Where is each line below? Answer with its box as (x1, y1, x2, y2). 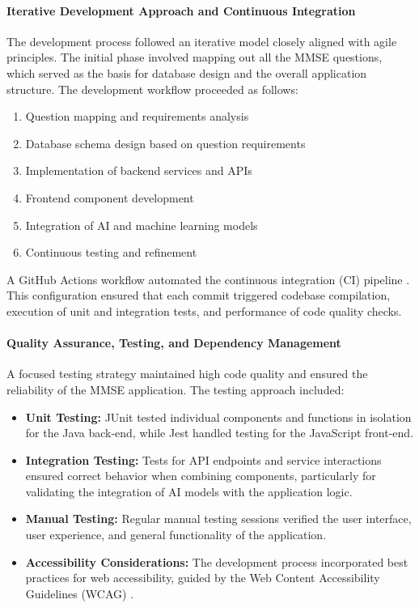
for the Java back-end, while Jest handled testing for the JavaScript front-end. (25, 424, 414, 441)
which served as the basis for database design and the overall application (6, 64, 367, 81)
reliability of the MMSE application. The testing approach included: (6, 381, 345, 398)
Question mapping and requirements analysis (25, 108, 249, 125)
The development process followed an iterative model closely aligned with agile (6, 32, 397, 49)
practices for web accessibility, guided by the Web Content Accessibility (25, 569, 380, 586)
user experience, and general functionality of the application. (25, 526, 327, 543)
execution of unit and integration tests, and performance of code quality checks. (6, 302, 402, 319)
